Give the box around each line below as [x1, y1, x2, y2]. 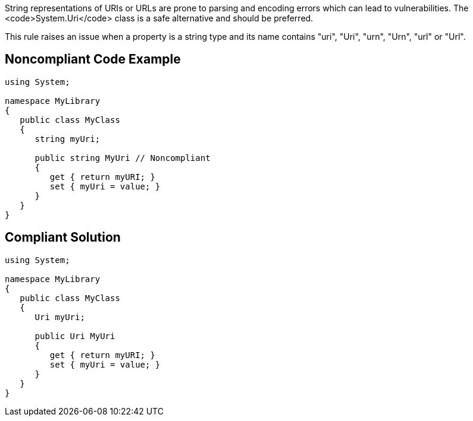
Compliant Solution [5, 230, 121, 245]
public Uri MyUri [35, 331, 115, 341]
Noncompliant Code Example [5, 52, 181, 67]
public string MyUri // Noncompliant [35, 153, 211, 163]
